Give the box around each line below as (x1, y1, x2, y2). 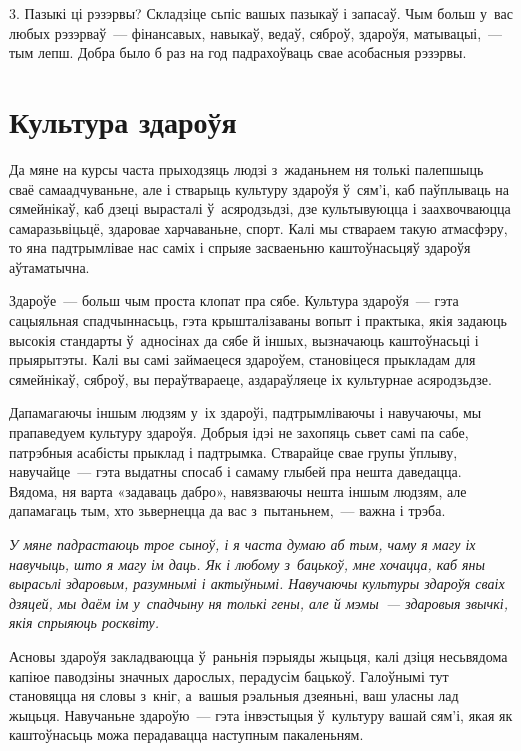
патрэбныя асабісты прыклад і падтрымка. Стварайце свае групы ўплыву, (9, 441, 458, 462)
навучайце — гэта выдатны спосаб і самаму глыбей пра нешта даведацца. (9, 461, 462, 482)
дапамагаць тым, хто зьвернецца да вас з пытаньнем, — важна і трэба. (9, 500, 446, 521)
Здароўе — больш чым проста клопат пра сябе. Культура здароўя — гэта (9, 290, 459, 311)
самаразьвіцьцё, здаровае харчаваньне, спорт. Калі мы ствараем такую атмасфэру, (9, 217, 508, 238)
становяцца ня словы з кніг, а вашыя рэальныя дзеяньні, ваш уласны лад (9, 685, 459, 706)
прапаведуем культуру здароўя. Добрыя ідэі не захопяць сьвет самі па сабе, (9, 422, 469, 443)
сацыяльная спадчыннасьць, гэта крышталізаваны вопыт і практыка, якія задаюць (9, 310, 507, 331)
